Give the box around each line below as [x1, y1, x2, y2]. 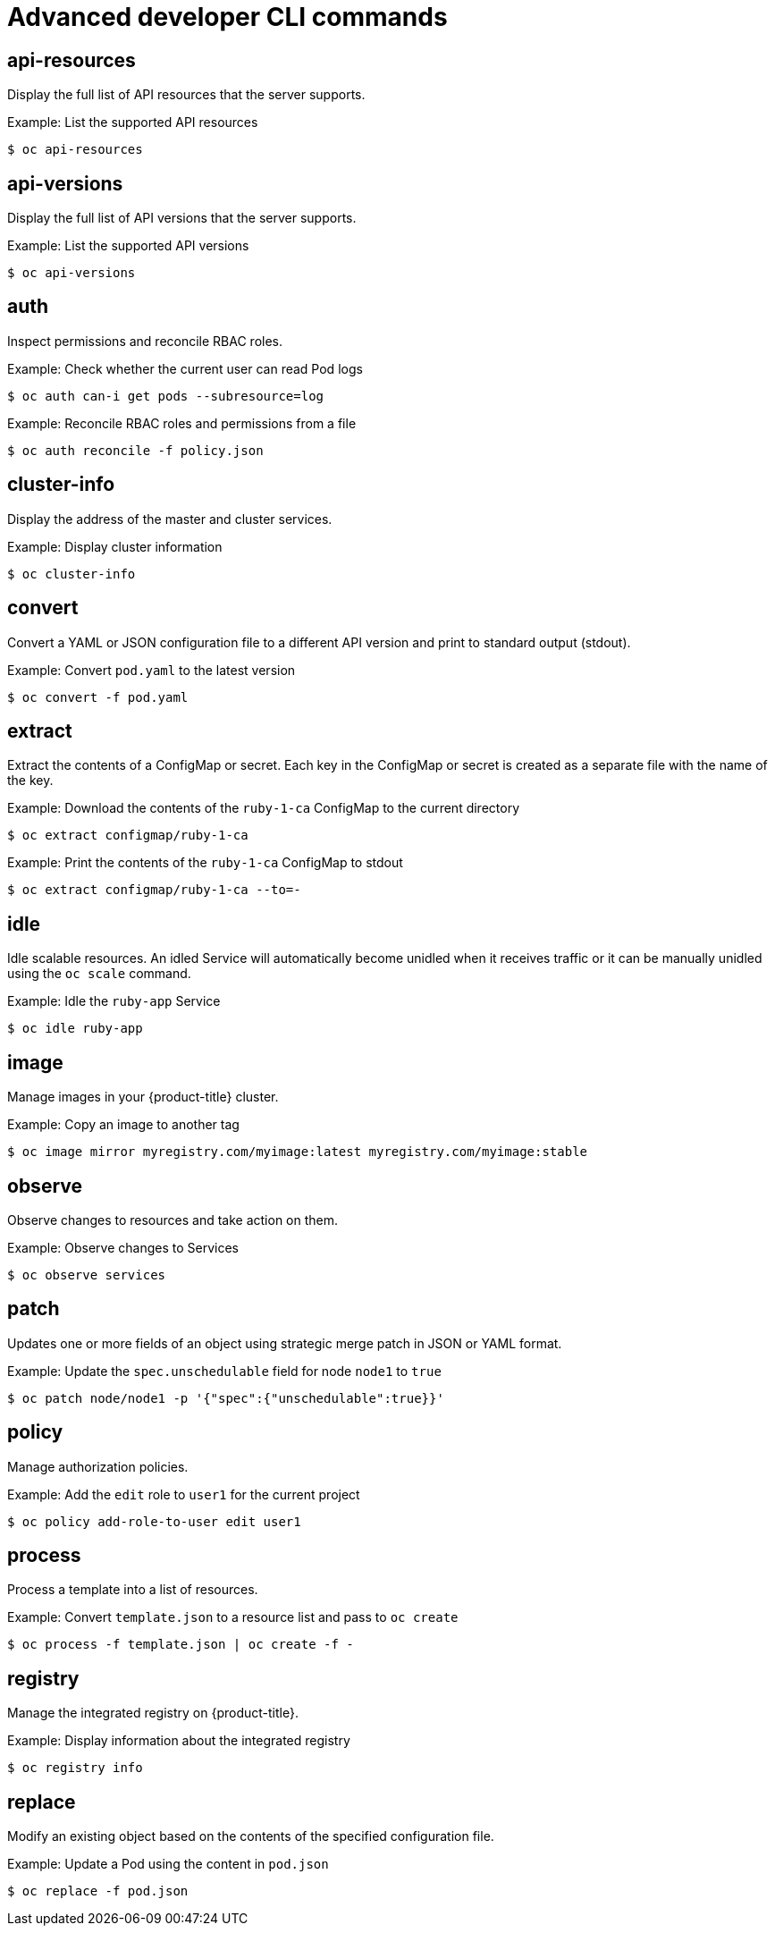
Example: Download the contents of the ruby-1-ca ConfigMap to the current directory [7, 800, 520, 816]
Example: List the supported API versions [7, 238, 249, 254]
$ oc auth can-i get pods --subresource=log [7, 388, 324, 403]
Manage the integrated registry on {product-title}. [7, 1705, 299, 1721]
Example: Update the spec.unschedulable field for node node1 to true [7, 1363, 442, 1379]
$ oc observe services [7, 1267, 166, 1282]
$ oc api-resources [7, 142, 143, 157]
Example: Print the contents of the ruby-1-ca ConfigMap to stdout [7, 855, 403, 871]
